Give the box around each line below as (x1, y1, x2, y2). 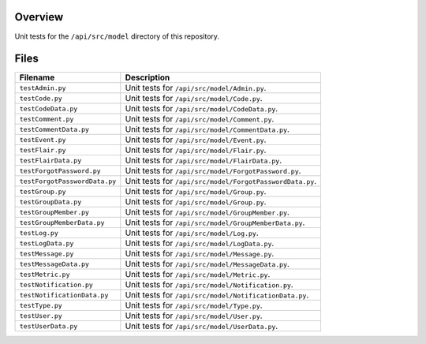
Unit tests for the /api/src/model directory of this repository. (14, 32, 220, 41)
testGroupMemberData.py (19, 218, 105, 226)
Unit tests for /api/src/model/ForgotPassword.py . (125, 166, 301, 177)
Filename (19, 72, 55, 83)
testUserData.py (19, 322, 78, 331)
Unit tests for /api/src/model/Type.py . (125, 300, 263, 311)
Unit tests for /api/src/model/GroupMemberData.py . (125, 217, 305, 228)
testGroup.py (19, 187, 66, 196)
